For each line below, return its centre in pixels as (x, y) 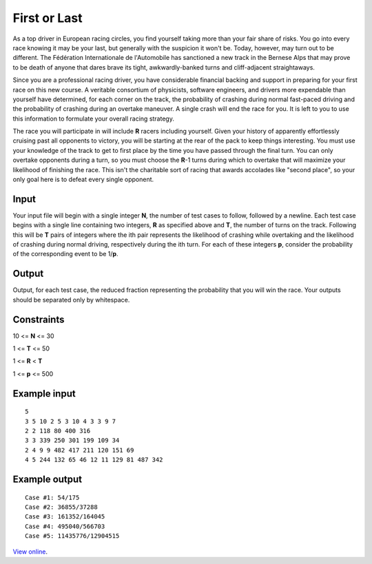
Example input (44, 394)
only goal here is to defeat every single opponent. (83, 180)
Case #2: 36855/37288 (61, 507)
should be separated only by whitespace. (71, 300)
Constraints (39, 319)
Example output (48, 480)
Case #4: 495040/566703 (65, 526)
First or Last (48, 18)
